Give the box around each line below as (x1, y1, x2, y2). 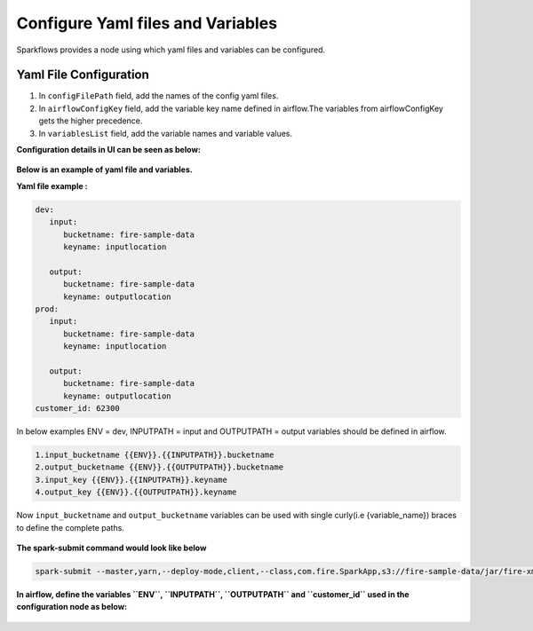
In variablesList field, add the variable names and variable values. (38, 128, 293, 138)
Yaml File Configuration (16, 67, 150, 83)
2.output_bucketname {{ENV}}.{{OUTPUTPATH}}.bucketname (35, 462, 284, 472)
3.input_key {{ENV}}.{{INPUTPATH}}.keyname (35, 475, 228, 485)
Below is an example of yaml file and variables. (16, 164, 193, 175)
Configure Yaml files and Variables (16, 13, 278, 33)
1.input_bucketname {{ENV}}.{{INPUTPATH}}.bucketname (35, 450, 274, 460)
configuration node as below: (16, 602, 128, 612)
